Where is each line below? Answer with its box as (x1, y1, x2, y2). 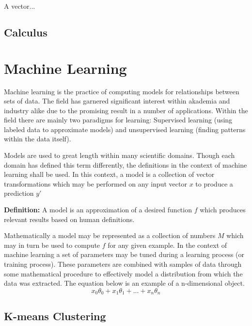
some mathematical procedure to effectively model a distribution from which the (4, 268, 243, 278)
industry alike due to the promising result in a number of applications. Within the (4, 105, 248, 115)
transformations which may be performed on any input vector (4, 178, 187, 189)
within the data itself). (4, 134, 71, 144)
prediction (4, 188, 34, 198)
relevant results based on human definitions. (4, 214, 135, 224)
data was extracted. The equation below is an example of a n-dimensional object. (4, 278, 245, 288)
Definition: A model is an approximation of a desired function (4, 205, 192, 215)
